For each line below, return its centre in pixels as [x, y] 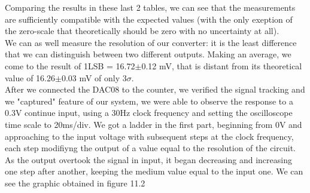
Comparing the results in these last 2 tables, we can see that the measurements [150, 7]
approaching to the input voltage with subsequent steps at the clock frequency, [149, 136]
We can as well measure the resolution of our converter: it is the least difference [151, 42]
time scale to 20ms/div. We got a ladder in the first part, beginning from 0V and [154, 124]
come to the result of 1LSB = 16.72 [70, 65]
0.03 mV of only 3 [94, 77]
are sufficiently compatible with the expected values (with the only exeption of [149, 19]
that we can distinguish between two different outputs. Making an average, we [148, 54]
